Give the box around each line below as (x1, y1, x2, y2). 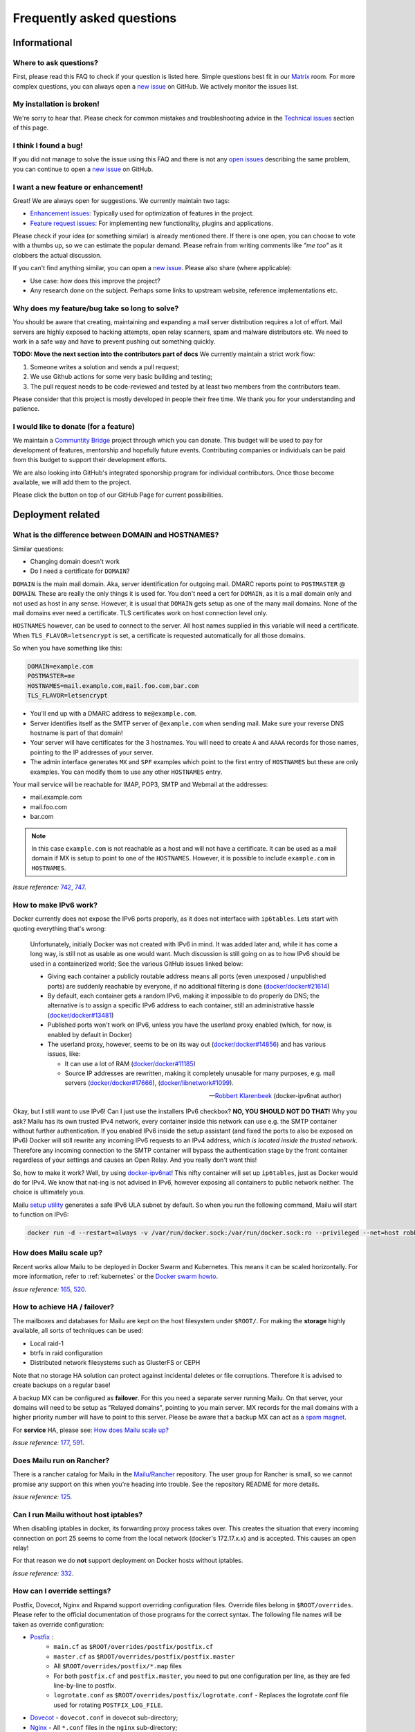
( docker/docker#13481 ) (47, 1011, 114, 1019)
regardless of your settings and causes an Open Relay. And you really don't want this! (12, 1156, 257, 1164)
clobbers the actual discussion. (12, 251, 102, 259)
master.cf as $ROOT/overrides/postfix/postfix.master (53, 1652, 235, 1661)
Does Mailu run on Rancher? (12, 1456, 110, 1465)
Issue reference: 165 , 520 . (12, 1285, 86, 1293)
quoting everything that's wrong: (12, 924, 107, 933)
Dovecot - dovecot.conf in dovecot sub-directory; (30, 1713, 178, 1722)
